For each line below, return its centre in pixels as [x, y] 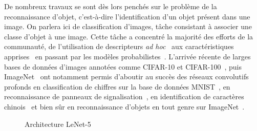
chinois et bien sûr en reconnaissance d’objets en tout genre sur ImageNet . [124, 106]
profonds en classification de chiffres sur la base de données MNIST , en [117, 86]
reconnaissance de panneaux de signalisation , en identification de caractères [124, 96]
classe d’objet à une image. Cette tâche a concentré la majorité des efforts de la [129, 36]
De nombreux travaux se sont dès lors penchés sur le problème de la [111, 6]
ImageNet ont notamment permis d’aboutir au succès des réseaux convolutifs [126, 77]
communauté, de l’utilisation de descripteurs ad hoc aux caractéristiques [119, 46]
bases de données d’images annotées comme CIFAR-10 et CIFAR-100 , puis [123, 66]
